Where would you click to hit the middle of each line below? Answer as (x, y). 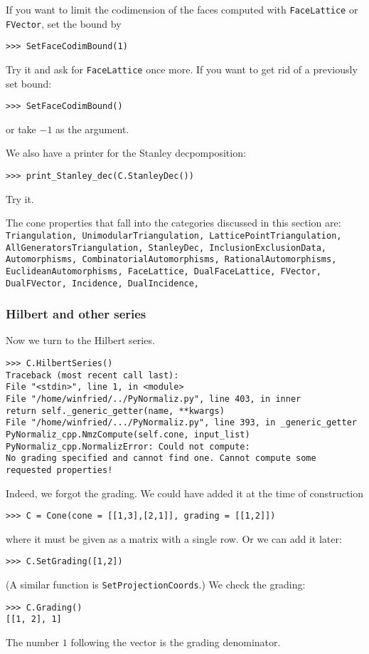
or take (21, 129)
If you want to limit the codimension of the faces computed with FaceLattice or (182, 9)
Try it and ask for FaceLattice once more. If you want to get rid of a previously (182, 69)
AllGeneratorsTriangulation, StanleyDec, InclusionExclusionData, (166, 248)
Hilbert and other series (76, 314)
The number (33, 642)
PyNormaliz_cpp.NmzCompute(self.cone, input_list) (128, 435)
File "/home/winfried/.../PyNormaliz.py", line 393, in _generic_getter (181, 423)
